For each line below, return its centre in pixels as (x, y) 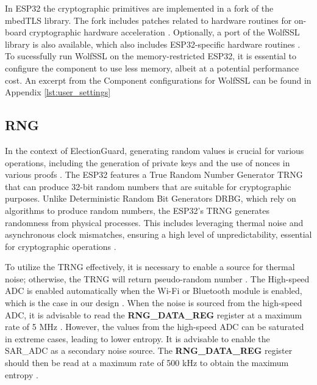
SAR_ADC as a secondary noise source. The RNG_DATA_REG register (149, 350)
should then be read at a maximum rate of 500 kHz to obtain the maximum (147, 363)
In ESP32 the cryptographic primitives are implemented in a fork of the (139, 8)
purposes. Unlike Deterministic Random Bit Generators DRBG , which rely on (151, 198)
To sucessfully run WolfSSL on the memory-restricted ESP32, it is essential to (151, 56)
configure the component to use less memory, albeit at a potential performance (152, 68)
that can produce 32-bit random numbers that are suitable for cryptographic (148, 186)
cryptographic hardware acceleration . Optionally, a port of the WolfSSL (165, 32)
